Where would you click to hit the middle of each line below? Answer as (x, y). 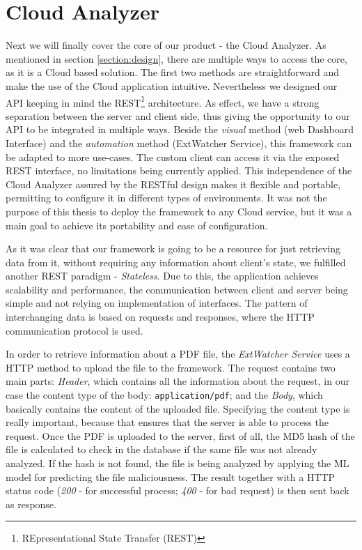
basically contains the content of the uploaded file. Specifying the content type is (178, 408)
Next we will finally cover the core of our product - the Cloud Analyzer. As (166, 45)
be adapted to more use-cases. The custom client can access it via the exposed (173, 156)
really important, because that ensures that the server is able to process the (167, 422)
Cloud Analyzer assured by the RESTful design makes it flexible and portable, (173, 184)
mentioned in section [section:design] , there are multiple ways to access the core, (176, 58)
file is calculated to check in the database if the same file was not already (162, 449)
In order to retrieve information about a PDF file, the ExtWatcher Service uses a (178, 354)
